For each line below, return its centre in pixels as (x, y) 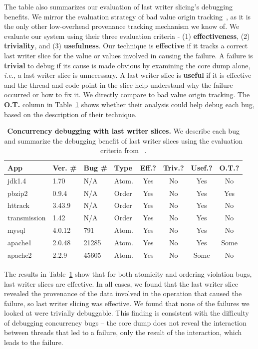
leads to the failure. (34, 342)
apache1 (20, 242)
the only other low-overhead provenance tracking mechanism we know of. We (122, 26)
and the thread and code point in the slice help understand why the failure (119, 85)
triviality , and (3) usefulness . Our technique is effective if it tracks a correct (126, 46)
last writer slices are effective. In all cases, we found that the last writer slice (121, 283)
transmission (27, 218)
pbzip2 (18, 193)
